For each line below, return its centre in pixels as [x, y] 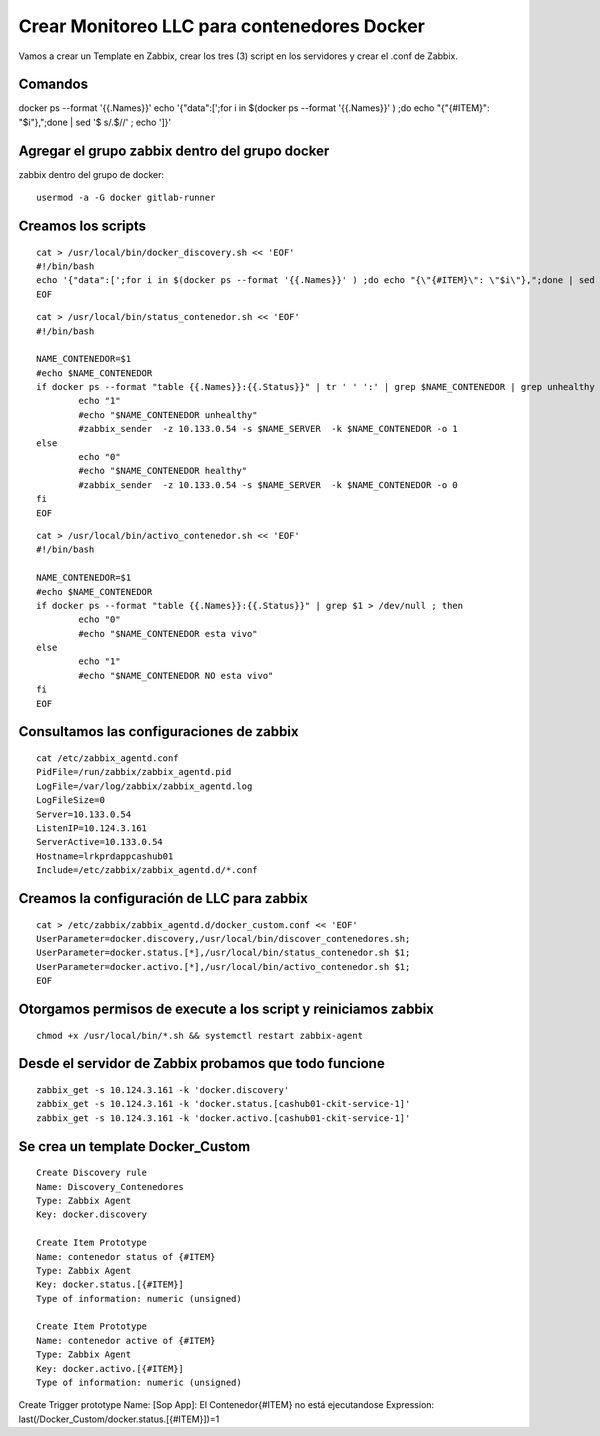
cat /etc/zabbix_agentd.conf [107, 758]
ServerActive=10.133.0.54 [100, 842]
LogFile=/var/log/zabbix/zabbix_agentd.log [144, 786]
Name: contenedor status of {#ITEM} [126, 1256]
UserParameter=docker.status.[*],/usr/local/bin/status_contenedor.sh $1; [223, 953]
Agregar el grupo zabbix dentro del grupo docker [174, 150]
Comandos [53, 84]
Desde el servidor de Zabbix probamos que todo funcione [201, 1063]
